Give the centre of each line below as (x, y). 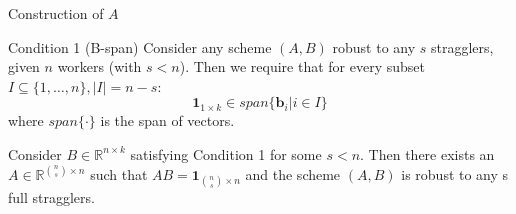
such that (119, 174)
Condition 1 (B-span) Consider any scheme (140, 46)
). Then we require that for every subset (302, 66)
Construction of (56, 13)
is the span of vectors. (167, 120)
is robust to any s (455, 174)
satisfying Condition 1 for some (226, 153)
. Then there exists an (427, 153)
